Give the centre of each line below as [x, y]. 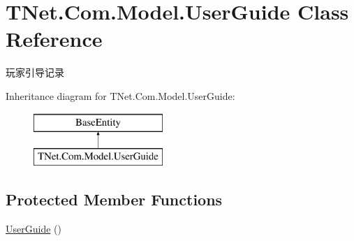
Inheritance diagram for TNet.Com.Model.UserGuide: [120, 95]
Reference [54, 39]
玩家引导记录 [35, 72]
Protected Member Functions [114, 199]
